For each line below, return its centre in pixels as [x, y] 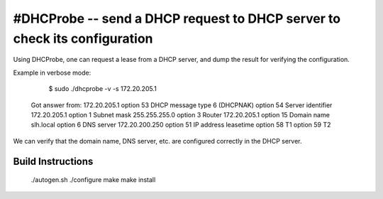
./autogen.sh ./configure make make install [93, 180]
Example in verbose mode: [52, 72]
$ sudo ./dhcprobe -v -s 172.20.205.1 [103, 89]
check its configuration [83, 38]
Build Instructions [53, 161]
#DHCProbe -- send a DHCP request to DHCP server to [177, 18]
